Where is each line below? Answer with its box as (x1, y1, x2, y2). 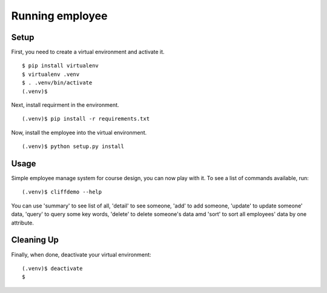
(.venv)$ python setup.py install (22, 143, 124, 150)
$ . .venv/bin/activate (22, 79, 93, 86)
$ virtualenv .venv (22, 70, 80, 78)
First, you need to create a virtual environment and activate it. (11, 49, 165, 56)
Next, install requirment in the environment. (11, 101, 119, 109)
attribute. (11, 219, 35, 226)
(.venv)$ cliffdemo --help (22, 189, 102, 195)
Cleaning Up (11, 235, 59, 245)
